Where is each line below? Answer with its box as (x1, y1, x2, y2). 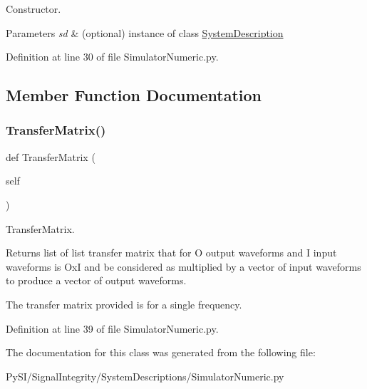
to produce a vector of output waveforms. (6, 273, 187, 288)
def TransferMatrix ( (6, 149, 95, 164)
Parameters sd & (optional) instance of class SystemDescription (6, 25, 284, 40)
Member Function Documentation (6, 84, 262, 106)
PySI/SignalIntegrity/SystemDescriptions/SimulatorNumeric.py (6, 368, 284, 383)
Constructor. (6, 1, 61, 16)
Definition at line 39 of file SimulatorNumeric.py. (6, 321, 219, 336)
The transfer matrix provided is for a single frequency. (6, 296, 242, 311)
